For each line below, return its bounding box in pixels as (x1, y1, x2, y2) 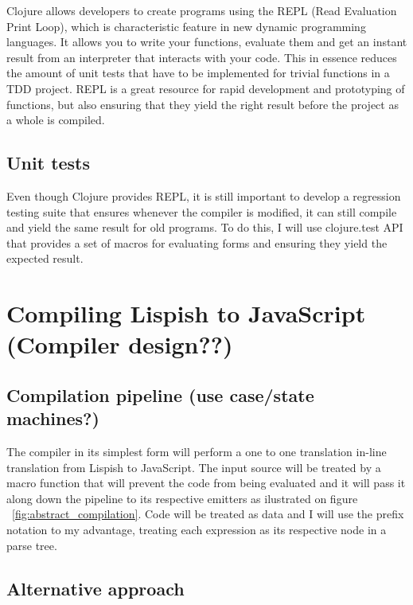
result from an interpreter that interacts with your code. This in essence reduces (6, 49, 397, 65)
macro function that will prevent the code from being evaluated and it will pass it (6, 474, 406, 491)
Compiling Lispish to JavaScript (6, 297, 366, 330)
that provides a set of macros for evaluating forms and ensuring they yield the (6, 234, 388, 251)
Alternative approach (6, 576, 185, 600)
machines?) (6, 406, 99, 431)
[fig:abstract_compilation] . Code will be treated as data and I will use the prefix (12, 505, 404, 522)
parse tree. (6, 537, 57, 553)
